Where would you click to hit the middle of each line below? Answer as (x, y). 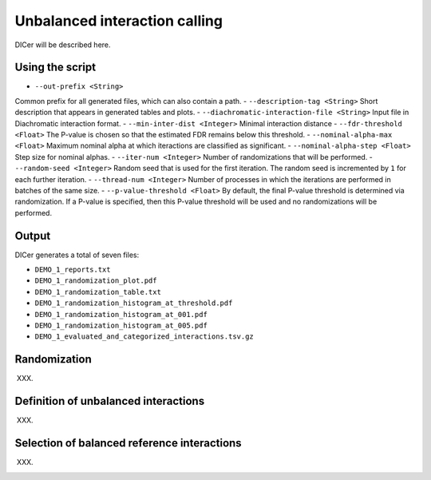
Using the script (55, 67)
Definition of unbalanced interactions (110, 401)
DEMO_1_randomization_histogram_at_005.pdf (121, 325)
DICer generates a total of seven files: (77, 255)
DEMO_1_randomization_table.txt (98, 292)
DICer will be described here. (63, 45)
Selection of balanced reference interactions (129, 443)
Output (33, 236)
